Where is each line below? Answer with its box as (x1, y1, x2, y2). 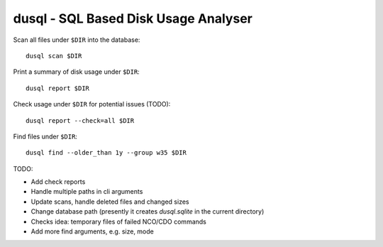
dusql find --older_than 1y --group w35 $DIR (26, 149, 187, 157)
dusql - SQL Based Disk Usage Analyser (13, 11, 253, 26)
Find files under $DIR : (13, 132, 78, 141)
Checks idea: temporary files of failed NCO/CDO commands (30, 217, 207, 226)
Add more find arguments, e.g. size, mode (30, 227, 154, 236)
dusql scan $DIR (26, 52, 82, 60)
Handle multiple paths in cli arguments (30, 187, 143, 196)
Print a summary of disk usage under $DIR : (13, 67, 140, 76)
